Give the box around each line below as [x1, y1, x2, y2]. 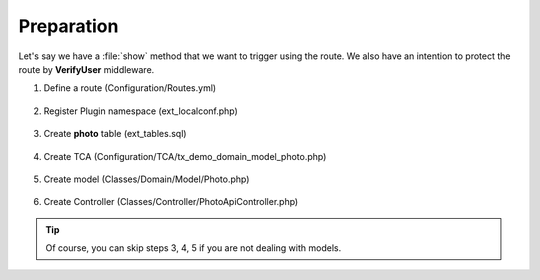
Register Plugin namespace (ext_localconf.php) [43, 105, 239, 117]
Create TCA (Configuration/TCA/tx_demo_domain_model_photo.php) [43, 150, 327, 162]
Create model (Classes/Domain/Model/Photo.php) [43, 173, 250, 185]
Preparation [18, 15, 119, 37]
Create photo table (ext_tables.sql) [43, 128, 187, 140]
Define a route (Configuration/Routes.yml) [43, 82, 217, 94]
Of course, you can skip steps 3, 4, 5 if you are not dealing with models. [45, 242, 342, 254]
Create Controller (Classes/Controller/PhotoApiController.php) [43, 196, 299, 208]
